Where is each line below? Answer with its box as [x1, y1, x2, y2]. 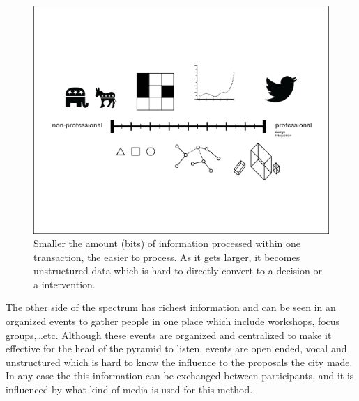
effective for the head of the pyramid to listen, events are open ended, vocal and [6, 341, 347, 356]
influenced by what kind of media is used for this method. [6, 382, 253, 397]
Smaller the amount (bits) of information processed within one [33, 236, 301, 251]
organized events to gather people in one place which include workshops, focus [6, 314, 340, 329]
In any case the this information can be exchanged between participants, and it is [6, 368, 354, 383]
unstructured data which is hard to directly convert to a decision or [33, 263, 322, 278]
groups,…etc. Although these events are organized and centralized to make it [6, 327, 332, 342]
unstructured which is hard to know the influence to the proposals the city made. [6, 354, 353, 369]
